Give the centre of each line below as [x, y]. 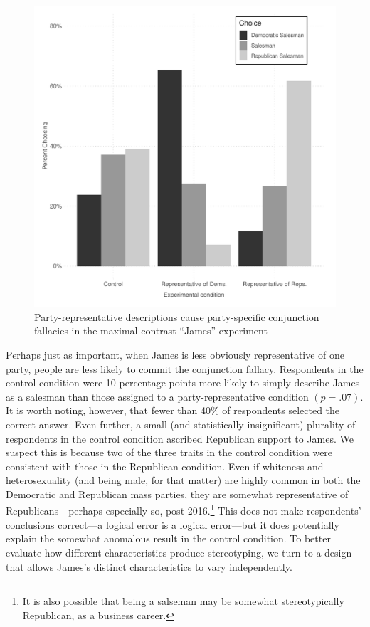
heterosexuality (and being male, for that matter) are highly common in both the [183, 480]
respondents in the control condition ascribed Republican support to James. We [180, 438]
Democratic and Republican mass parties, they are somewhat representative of [177, 494]
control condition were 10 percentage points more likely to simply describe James [183, 383]
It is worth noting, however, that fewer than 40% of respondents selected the [173, 410]
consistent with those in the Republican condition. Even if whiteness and [165, 466]
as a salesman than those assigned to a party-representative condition [157, 396]
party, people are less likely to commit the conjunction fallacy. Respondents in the [185, 368]
